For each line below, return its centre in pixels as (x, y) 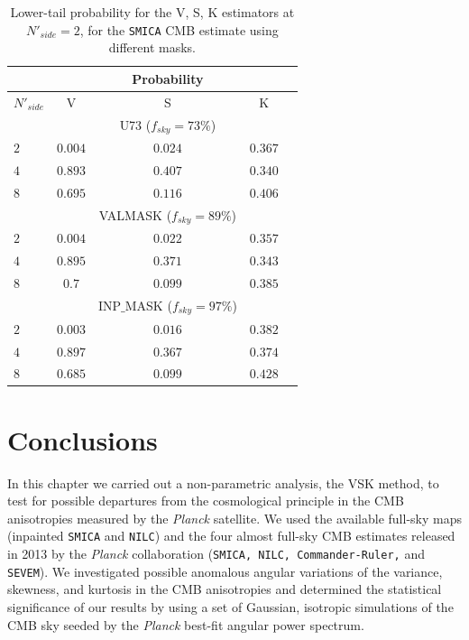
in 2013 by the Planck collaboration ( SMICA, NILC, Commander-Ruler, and (216, 554)
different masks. (152, 47)
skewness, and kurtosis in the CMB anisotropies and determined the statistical (225, 589)
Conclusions (83, 439)
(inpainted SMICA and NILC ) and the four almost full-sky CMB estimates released (231, 536)
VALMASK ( (135, 214)
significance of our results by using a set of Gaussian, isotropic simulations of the (230, 606)
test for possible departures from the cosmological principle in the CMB (206, 501)
